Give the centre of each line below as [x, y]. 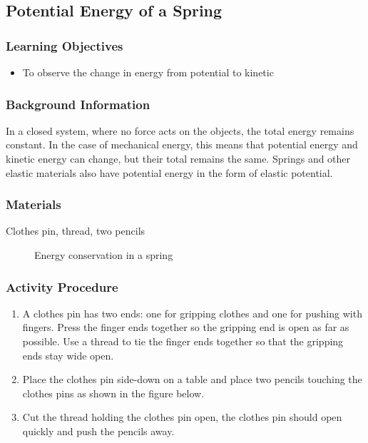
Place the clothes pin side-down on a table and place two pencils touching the [192, 379]
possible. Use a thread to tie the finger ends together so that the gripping [183, 341]
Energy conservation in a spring [104, 255]
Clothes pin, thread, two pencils [76, 231]
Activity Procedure [62, 286]
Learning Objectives [65, 45]
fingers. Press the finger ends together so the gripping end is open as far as [186, 327]
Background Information [78, 104]
